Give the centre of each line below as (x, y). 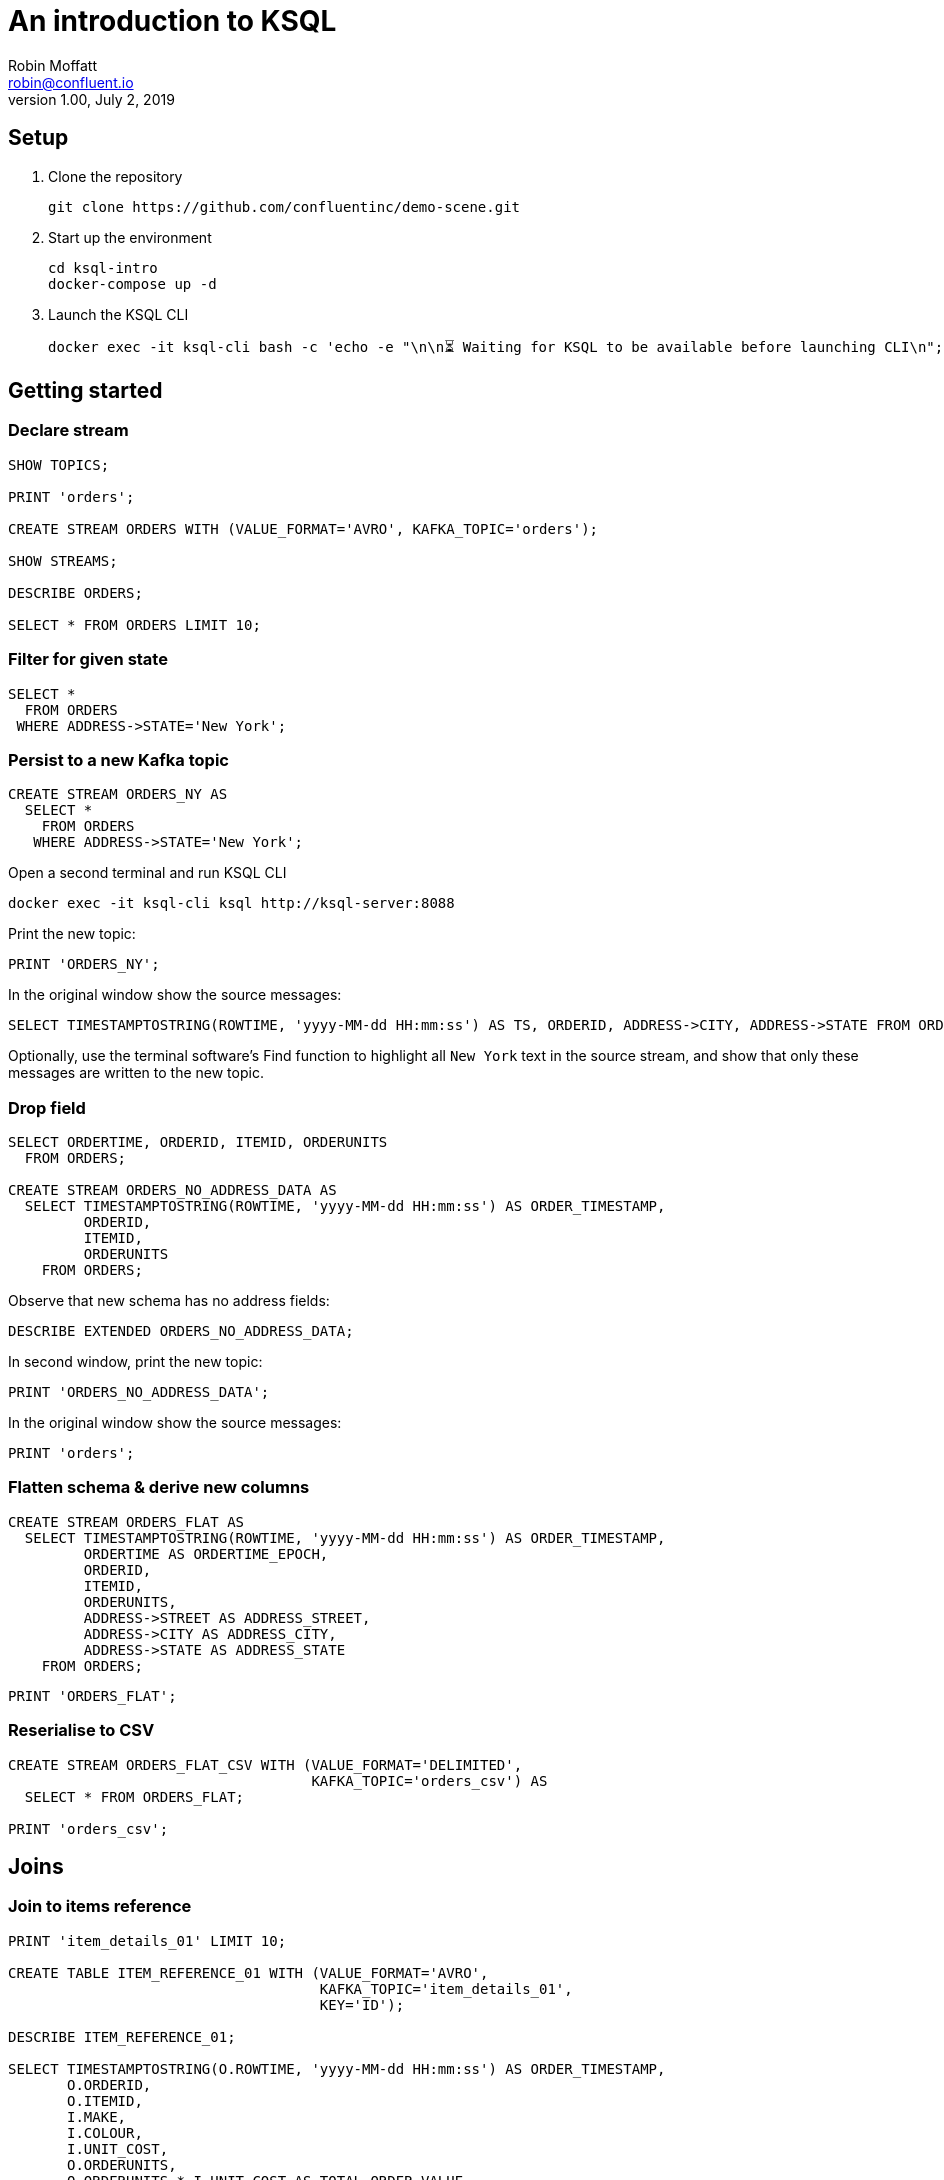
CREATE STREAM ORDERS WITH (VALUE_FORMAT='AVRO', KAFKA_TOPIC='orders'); (303, 528)
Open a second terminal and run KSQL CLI (147, 873)
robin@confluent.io (71, 82)
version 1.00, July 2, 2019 (91, 99)
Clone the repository (115, 176)
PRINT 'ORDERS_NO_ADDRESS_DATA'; (139, 1392)
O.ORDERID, (109, 2084)
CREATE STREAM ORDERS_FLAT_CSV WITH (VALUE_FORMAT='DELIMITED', (265, 1764)
